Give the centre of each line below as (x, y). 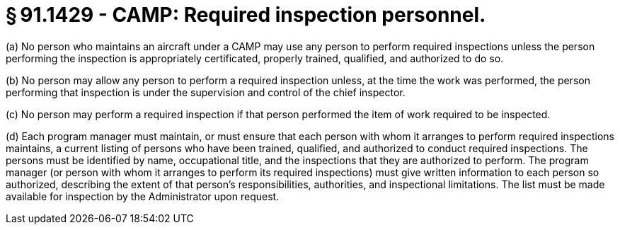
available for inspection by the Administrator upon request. (143, 196)
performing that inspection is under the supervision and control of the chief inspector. (206, 92)
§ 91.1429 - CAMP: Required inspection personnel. (246, 15)
